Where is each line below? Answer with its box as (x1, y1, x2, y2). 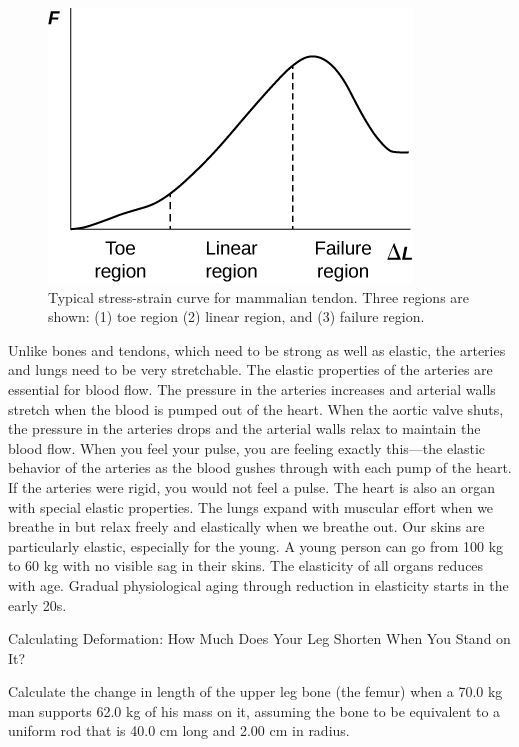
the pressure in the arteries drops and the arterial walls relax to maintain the (8, 418, 481, 439)
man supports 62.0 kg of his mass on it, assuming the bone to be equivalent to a (8, 700, 501, 721)
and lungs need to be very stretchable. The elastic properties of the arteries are (8, 359, 493, 380)
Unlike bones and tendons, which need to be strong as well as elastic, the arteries (8, 339, 506, 360)
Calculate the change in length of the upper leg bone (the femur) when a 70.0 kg (8, 681, 503, 702)
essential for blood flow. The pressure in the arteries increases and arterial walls (8, 378, 496, 399)
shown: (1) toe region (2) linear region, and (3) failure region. (48, 306, 425, 327)
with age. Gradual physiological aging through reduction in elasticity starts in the (8, 574, 509, 595)
